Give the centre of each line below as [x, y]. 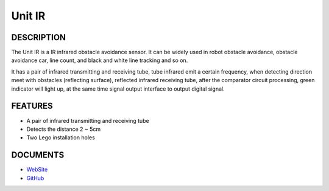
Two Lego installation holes [61, 137]
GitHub [35, 178]
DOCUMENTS [38, 155]
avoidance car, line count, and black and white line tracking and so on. [100, 60]
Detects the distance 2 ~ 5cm [64, 129]
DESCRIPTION [39, 37]
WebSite [37, 170]
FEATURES [32, 106]
